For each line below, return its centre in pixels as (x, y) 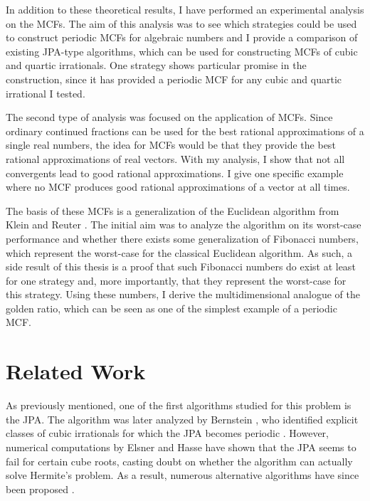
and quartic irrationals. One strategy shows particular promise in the (156, 65)
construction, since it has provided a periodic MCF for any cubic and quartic (174, 79)
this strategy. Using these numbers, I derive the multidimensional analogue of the (183, 294)
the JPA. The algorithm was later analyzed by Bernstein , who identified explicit (182, 419)
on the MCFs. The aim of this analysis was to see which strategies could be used (181, 23)
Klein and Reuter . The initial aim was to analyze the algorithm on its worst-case (184, 225)
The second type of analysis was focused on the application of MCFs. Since (169, 117)
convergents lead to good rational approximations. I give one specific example (175, 173)
